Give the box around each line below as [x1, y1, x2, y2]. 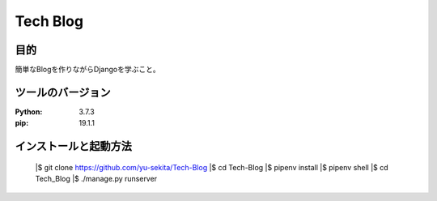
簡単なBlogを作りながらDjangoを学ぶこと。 [15, 65, 161, 75]
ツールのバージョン [15, 85, 111, 99]
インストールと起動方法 [15, 139, 133, 153]
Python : [15, 106, 43, 117]
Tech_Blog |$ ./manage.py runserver [35, 174, 158, 184]
